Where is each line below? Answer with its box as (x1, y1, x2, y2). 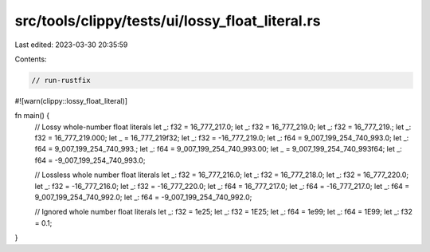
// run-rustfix (31, 76, 91, 85)
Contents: (14, 54, 47, 64)
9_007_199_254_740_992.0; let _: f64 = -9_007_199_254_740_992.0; (34, 192, 252, 203)
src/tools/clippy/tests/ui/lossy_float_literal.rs (14, 12, 321, 30)
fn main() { (14, 111, 50, 120)
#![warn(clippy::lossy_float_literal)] (14, 96, 127, 105)
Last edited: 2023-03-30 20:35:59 (14, 40, 128, 49)
